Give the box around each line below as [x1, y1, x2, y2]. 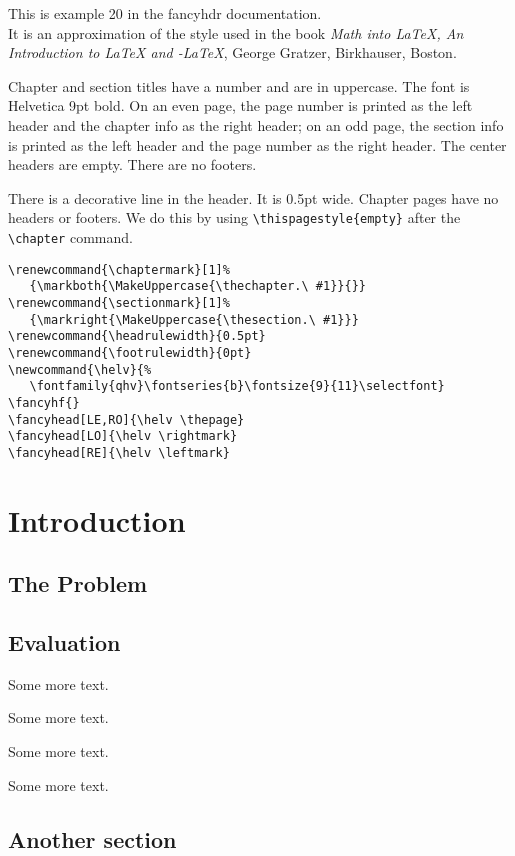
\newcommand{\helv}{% [8, 362, 152, 377]
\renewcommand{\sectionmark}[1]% [8, 295, 230, 310]
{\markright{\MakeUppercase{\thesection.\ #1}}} [29, 312, 359, 327]
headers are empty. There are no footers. [8, 154, 257, 175]
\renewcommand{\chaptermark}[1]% [8, 262, 230, 277]
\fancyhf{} [8, 395, 80, 410]
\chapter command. [8, 227, 133, 247]
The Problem [8, 568, 148, 599]
